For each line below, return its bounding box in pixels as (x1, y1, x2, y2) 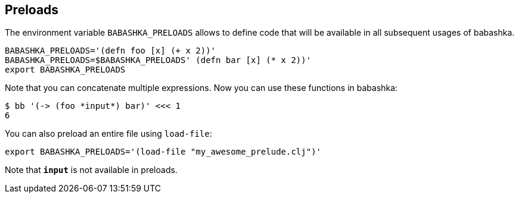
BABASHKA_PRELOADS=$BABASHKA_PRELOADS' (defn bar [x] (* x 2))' (5, 55, 312, 65)
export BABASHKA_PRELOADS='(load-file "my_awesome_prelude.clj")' (5, 147, 322, 157)
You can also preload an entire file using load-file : (5, 128, 212, 139)
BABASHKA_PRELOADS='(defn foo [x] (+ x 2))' (5, 46, 216, 56)
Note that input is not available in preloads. (5, 165, 178, 175)
